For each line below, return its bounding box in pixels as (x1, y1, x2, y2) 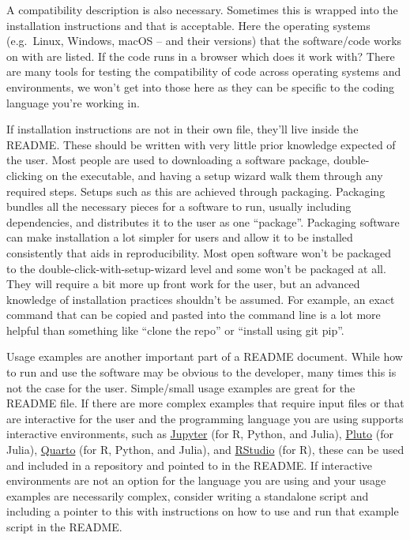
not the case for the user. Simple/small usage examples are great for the (6, 379, 355, 396)
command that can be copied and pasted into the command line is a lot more (6, 306, 381, 323)
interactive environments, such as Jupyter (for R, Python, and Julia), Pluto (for (6, 426, 393, 442)
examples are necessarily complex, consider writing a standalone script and (6, 487, 369, 504)
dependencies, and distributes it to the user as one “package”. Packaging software (6, 213, 400, 230)
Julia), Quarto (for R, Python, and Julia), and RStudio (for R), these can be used (6, 441, 404, 458)
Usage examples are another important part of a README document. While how (6, 348, 403, 365)
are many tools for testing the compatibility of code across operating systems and (6, 63, 401, 80)
